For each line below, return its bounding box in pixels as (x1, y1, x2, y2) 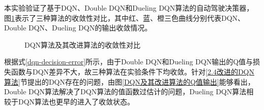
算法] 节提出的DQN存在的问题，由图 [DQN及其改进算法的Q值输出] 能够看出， (4, 76, 255, 87)
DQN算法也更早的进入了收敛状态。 (18, 96, 135, 106)
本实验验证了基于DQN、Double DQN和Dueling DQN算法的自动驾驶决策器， (4, 3, 254, 13)
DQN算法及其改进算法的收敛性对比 (24, 39, 141, 50)
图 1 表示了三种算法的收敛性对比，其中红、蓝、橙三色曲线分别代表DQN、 (4, 12, 245, 23)
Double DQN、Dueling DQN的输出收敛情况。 (4, 22, 152, 33)
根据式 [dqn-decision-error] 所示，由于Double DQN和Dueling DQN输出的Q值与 (4, 56, 253, 67)
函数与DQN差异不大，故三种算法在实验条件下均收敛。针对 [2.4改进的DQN (11, 66, 254, 77)
